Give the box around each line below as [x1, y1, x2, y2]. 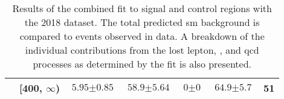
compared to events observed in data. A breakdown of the [19, 29, 265, 43]
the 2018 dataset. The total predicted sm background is [24, 15, 260, 29]
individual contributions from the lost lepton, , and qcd [25, 43, 259, 57]
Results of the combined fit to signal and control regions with [12, 1, 272, 15]
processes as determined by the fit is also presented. [33, 57, 252, 71]
